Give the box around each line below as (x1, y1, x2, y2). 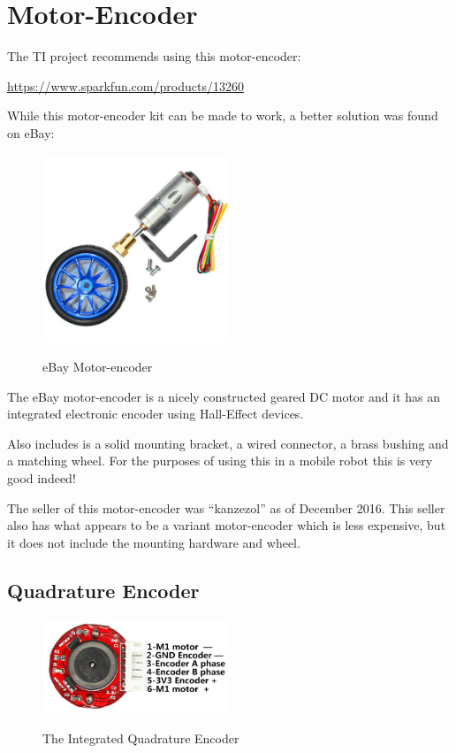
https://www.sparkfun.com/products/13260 (7, 76, 244, 95)
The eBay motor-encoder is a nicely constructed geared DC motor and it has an (7, 387, 440, 405)
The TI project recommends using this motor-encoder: (7, 47, 301, 65)
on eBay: (7, 123, 55, 142)
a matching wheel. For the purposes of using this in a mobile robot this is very (7, 451, 433, 470)
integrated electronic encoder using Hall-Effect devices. (7, 404, 304, 423)
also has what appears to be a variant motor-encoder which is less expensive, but (7, 516, 446, 534)
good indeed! (7, 469, 76, 488)
